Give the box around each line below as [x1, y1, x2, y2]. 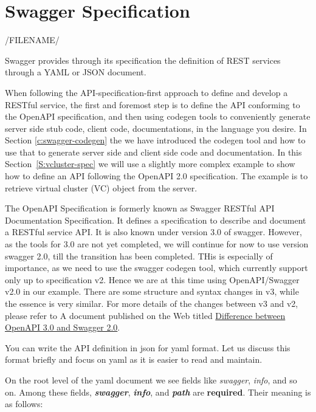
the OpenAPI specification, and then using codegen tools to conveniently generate [5, 110, 311, 123]
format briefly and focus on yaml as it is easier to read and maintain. [5, 353, 263, 366]
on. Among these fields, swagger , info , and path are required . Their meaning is [5, 385, 311, 398]
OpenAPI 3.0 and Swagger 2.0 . [5, 321, 120, 334]
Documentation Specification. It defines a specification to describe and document [5, 213, 306, 226]
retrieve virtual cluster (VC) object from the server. [5, 181, 197, 194]
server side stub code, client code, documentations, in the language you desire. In [5, 122, 307, 134]
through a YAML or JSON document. [5, 66, 146, 78]
